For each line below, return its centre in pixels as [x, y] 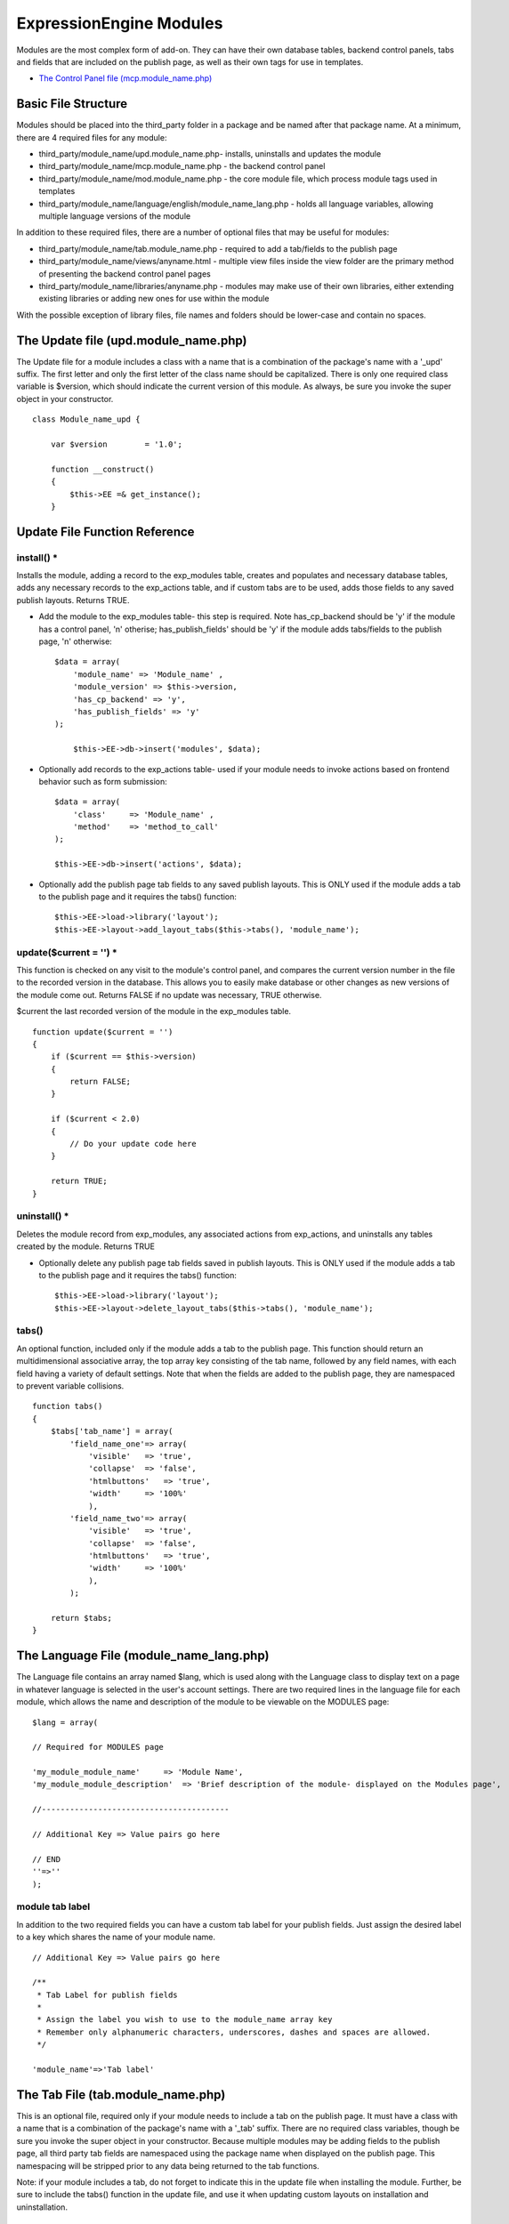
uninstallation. [42, 2207]
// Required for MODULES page [98, 1747]
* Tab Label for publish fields [107, 1994]
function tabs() [68, 1406]
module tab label [53, 1906]
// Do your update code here [133, 1144]
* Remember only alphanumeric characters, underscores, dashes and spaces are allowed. [234, 2032]
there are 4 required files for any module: [92, 137]
